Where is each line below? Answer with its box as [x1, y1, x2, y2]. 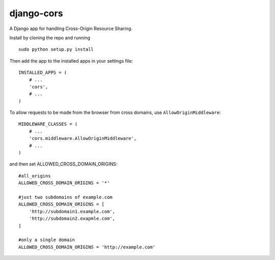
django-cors [9, 8, 63, 19]
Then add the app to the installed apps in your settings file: [9, 57, 133, 64]
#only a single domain [18, 237, 75, 243]
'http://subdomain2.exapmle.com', [29, 216, 116, 221]
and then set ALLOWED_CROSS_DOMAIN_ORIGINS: [9, 161, 118, 167]
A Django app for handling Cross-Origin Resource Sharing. [9, 25, 132, 32]
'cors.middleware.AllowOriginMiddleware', [29, 135, 137, 141]
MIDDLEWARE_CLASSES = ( [18, 121, 78, 127]
